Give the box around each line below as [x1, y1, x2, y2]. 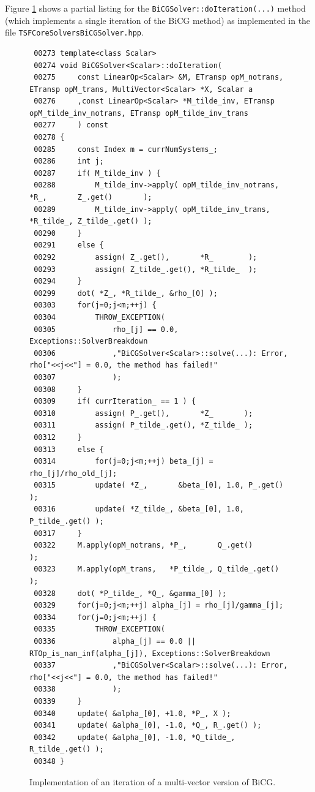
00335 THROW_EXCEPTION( [34, 625, 165, 634]
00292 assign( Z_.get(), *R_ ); [34, 253, 258, 262]
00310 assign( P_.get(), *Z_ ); [34, 409, 253, 418]
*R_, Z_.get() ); [29, 193, 152, 202]
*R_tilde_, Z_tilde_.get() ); [29, 217, 152, 226]
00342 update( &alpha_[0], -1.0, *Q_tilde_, [34, 733, 235, 742]
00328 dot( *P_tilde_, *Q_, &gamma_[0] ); [34, 589, 227, 598]
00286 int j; [34, 157, 104, 166]
